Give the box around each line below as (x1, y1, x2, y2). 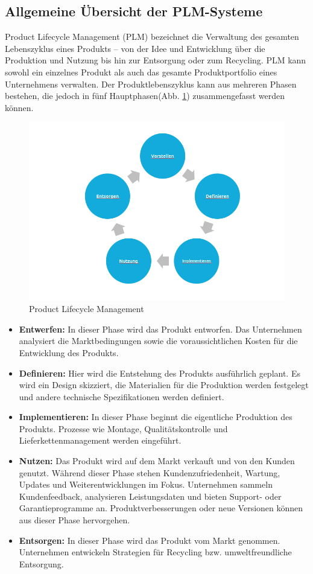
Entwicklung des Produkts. (19, 346, 119, 359)
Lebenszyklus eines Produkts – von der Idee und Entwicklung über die (5, 42, 265, 54)
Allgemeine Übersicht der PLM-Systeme (5, 2, 263, 21)
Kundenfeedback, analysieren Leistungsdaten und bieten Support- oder (19, 489, 282, 502)
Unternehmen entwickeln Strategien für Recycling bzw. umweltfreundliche (19, 546, 292, 558)
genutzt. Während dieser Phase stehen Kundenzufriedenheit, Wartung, (19, 466, 280, 479)
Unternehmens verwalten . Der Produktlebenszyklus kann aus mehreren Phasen (5, 77, 297, 90)
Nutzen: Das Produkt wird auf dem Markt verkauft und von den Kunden (19, 454, 295, 467)
